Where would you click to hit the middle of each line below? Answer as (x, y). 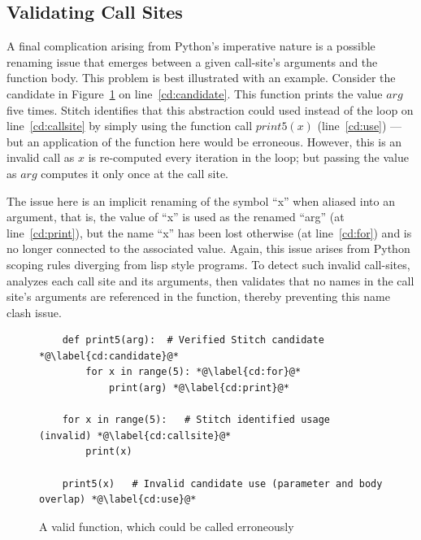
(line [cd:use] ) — (360, 126)
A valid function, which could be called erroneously (167, 526)
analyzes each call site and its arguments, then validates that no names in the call (210, 280)
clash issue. (34, 312)
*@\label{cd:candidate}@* (109, 356)
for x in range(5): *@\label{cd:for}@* (193, 372)
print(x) (109, 452)
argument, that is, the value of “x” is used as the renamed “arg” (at (176, 217)
